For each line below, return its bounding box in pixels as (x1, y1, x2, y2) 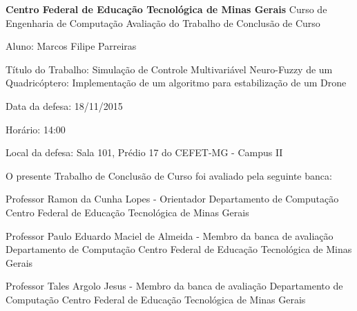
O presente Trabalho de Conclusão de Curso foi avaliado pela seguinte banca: (6, 168, 332, 182)
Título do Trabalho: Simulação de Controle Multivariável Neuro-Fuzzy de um (6, 62, 333, 76)
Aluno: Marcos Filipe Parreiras (6, 39, 137, 53)
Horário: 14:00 (6, 122, 66, 136)
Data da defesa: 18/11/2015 (6, 98, 123, 113)
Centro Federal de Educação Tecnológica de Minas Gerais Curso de (6, 2, 327, 16)
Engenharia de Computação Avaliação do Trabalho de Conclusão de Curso (6, 15, 320, 30)
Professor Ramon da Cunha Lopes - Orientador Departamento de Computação (6, 191, 339, 206)
